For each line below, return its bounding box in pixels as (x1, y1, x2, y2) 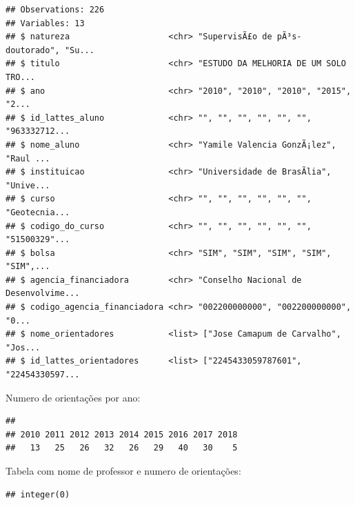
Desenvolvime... (6, 288, 80, 299)
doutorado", (6, 45, 60, 55)
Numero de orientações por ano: (6, 390, 141, 404)
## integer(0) (6, 489, 70, 499)
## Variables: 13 (6, 18, 85, 28)
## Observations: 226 (6, 5, 105, 14)
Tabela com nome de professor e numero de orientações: (6, 464, 241, 477)
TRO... (6, 72, 35, 82)
